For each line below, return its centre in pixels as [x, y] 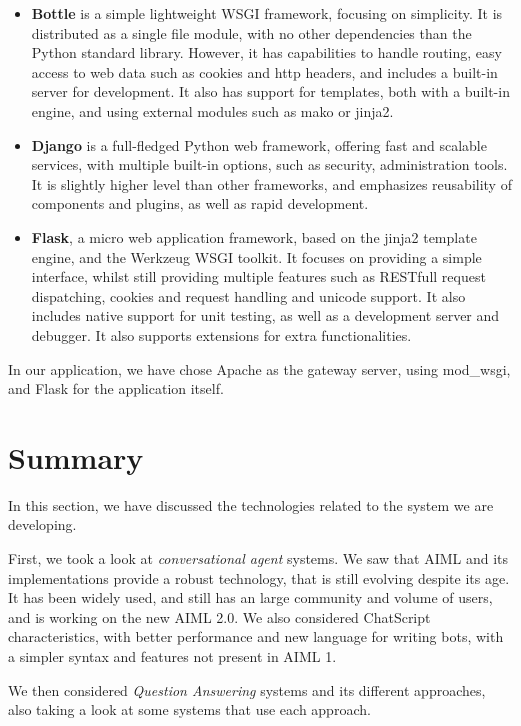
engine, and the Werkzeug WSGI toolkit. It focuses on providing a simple [256, 256]
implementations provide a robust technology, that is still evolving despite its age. [259, 577]
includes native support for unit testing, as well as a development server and [265, 315]
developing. [42, 524]
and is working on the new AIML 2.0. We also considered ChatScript [219, 616]
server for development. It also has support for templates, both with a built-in [270, 91]
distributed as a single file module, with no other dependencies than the [251, 32]
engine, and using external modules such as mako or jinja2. [212, 110]
